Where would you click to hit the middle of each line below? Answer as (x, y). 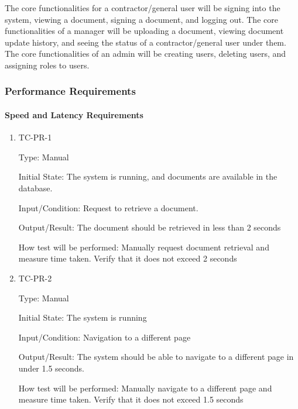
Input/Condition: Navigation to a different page (105, 337)
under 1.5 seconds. (51, 368)
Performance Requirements (70, 91)
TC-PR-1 (35, 137)
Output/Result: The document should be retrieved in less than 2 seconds (150, 227)
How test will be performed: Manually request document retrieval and (144, 247)
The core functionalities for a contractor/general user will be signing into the (143, 8)
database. (35, 188)
